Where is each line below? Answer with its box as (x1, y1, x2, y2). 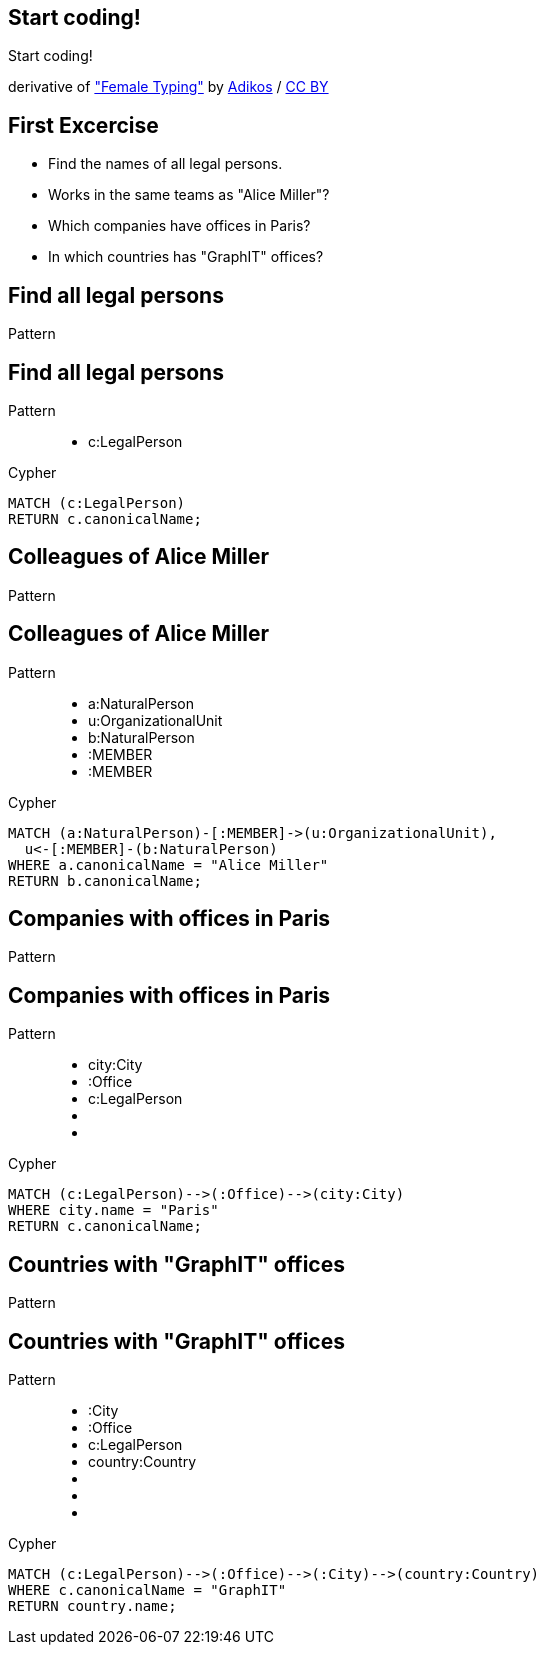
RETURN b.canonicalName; (8, 872, 202, 889)
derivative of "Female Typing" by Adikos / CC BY (8, 78, 329, 96)
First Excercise (8, 112, 159, 138)
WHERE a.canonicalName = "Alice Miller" (8, 856, 329, 873)
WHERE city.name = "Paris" (8, 1202, 219, 1219)
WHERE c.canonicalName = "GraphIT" (8, 1582, 287, 1599)
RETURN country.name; (8, 1598, 177, 1615)
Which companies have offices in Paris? (48, 217, 311, 235)
